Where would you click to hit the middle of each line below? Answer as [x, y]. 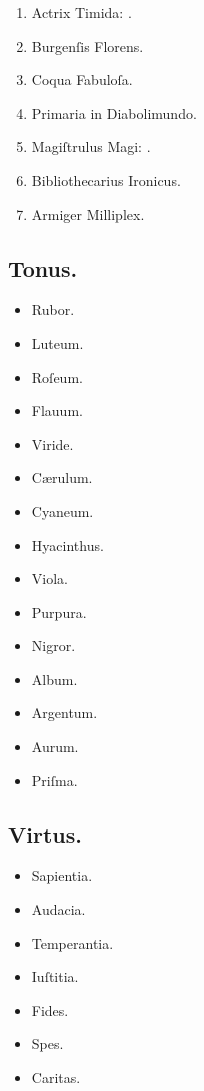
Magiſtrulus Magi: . [91, 146]
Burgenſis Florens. [87, 45]
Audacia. [58, 909]
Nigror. [53, 645]
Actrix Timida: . [81, 12]
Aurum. [55, 746]
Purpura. [59, 611]
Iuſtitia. [55, 976]
